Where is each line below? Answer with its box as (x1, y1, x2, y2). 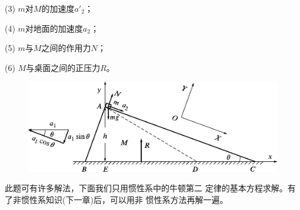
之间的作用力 (41, 42, 91, 54)
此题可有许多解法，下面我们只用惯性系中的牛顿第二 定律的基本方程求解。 (5, 182, 288, 194)
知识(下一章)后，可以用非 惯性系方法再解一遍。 (45, 193, 228, 205)
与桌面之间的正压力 (26, 61, 101, 73)
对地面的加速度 (25, 22, 83, 34)
